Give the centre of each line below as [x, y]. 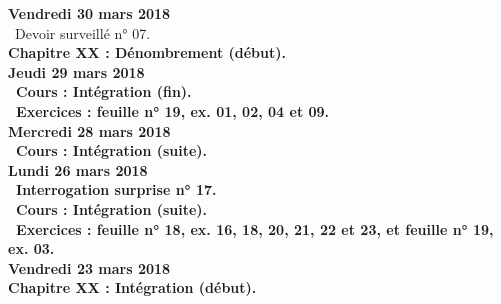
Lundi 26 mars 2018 [78, 169]
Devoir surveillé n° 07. [82, 32]
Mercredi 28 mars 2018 [89, 130]
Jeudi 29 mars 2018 [76, 71]
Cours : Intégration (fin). [104, 91]
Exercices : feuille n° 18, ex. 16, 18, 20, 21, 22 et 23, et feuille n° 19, [255, 228]
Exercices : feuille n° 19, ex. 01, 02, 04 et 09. [173, 110]
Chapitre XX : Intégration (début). [132, 287]
